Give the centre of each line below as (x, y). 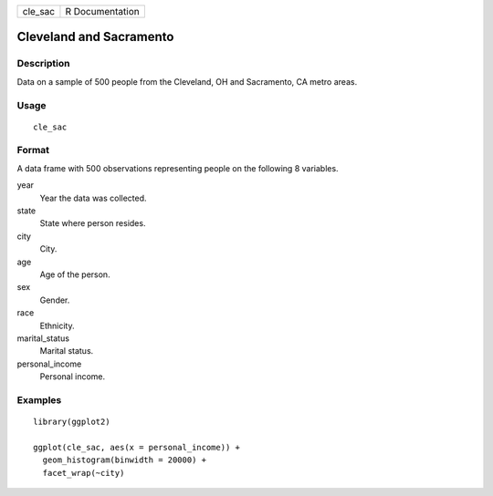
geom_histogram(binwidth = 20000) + (125, 460)
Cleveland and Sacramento (95, 37)
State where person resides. (93, 223)
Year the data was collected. (93, 198)
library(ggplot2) (72, 422)
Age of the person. (75, 274)
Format (33, 150)
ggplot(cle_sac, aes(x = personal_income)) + (137, 447)
